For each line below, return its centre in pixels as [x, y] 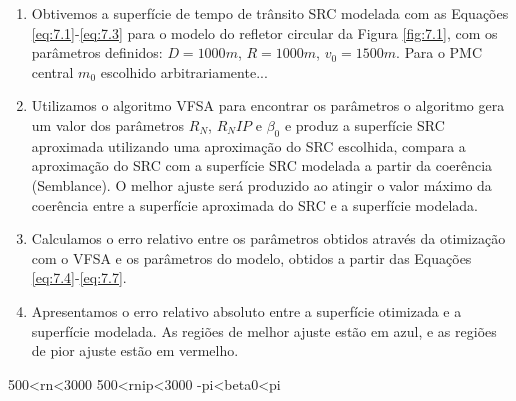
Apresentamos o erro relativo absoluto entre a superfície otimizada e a [246, 310]
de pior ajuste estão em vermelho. [135, 350]
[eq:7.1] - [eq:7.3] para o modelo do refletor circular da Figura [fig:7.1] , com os [264, 32]
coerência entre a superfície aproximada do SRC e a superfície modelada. [254, 204]
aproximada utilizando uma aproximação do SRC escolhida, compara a [248, 145]
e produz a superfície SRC [364, 124]
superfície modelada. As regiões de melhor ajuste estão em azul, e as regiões [264, 330]
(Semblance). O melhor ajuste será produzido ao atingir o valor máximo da [261, 184]
